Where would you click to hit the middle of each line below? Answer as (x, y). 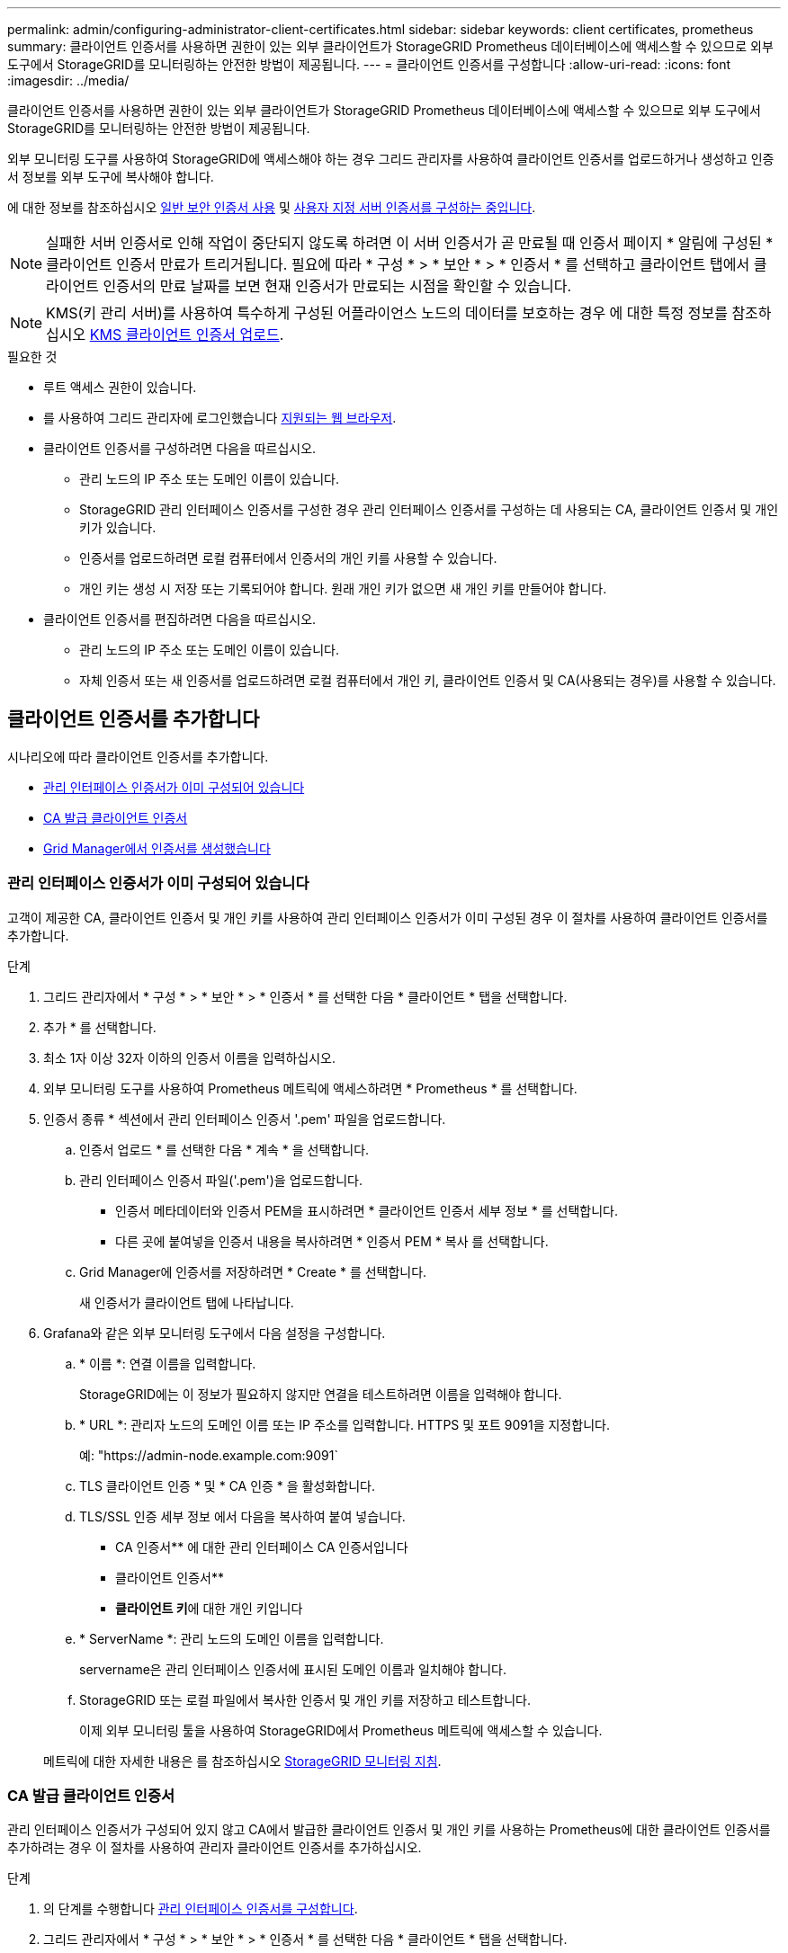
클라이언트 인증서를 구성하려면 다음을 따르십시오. (180, 448)
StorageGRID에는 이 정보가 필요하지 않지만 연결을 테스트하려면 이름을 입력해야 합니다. (321, 1394)
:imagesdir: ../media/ (68, 80)
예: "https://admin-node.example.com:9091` (209, 1455)
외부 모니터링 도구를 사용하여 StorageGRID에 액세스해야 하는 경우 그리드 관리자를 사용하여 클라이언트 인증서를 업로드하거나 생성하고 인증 (391, 159)
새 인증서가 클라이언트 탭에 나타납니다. (187, 1302)
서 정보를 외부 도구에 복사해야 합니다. (111, 177)
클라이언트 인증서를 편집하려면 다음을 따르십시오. (180, 619)
